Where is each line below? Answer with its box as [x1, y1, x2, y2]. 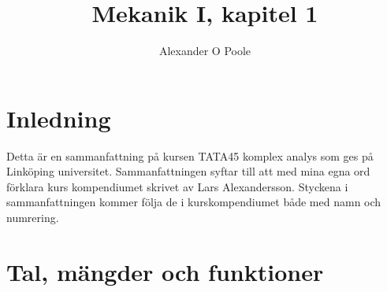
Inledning [6, 102, 111, 134]
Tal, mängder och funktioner [6, 255, 324, 287]
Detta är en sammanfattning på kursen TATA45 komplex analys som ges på [6, 147, 374, 164]
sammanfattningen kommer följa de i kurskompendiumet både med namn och [6, 194, 381, 210]
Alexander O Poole [158, 43, 251, 59]
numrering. [6, 209, 59, 226]
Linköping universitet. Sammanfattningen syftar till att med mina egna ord [6, 163, 370, 179]
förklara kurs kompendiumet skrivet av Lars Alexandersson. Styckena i [6, 178, 348, 194]
